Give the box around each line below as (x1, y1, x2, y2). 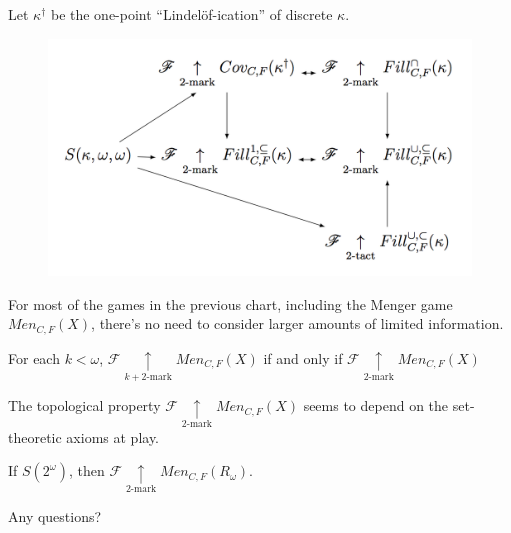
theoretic (8, 426, 62, 447)
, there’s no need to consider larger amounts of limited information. (91, 313, 504, 334)
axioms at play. (66, 426, 160, 447)
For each (8, 347, 60, 368)
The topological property (8, 395, 161, 416)
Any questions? (8, 505, 102, 526)
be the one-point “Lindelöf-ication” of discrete (50, 4, 333, 24)
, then (68, 460, 105, 481)
